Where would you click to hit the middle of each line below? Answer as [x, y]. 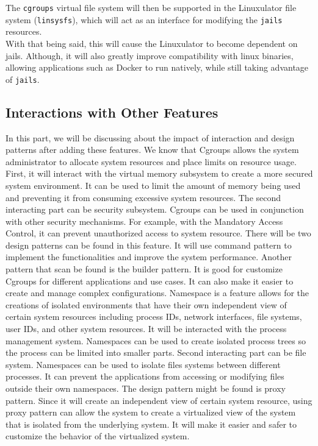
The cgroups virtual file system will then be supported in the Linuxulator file [151, 7]
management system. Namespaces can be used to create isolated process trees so [156, 340]
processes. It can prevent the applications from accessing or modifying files [145, 376]
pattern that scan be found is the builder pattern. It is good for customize [144, 269]
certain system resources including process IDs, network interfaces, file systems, [154, 317]
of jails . [23, 79]
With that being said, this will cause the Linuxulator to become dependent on [152, 43]
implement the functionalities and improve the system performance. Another [149, 257]
